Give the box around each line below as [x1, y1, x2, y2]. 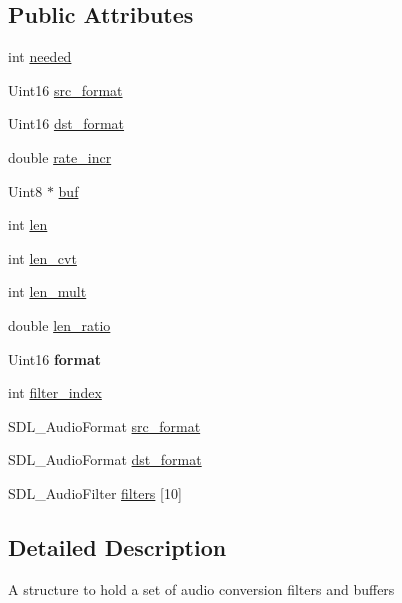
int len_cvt [8, 247, 77, 268]
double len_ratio [8, 314, 111, 335]
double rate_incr [8, 146, 112, 167]
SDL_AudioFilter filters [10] [8, 482, 182, 503]
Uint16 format [8, 348, 102, 369]
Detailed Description [8, 531, 227, 562]
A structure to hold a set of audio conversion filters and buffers [8, 578, 395, 599]
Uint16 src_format [8, 79, 123, 100]
